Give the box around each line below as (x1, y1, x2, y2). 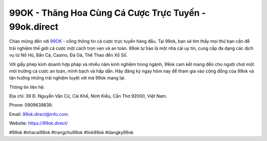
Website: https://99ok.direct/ (9, 120, 68, 126)
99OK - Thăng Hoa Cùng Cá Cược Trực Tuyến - (9, 7, 206, 18)
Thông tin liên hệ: (9, 84, 45, 90)
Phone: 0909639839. (9, 102, 53, 108)
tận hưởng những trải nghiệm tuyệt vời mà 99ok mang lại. (9, 75, 126, 81)
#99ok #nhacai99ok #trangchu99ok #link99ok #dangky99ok (9, 129, 133, 135)
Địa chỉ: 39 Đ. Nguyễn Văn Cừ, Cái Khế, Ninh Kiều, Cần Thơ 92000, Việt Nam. (9, 93, 168, 99)
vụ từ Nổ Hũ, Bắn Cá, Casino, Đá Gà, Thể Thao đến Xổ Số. (9, 52, 128, 58)
